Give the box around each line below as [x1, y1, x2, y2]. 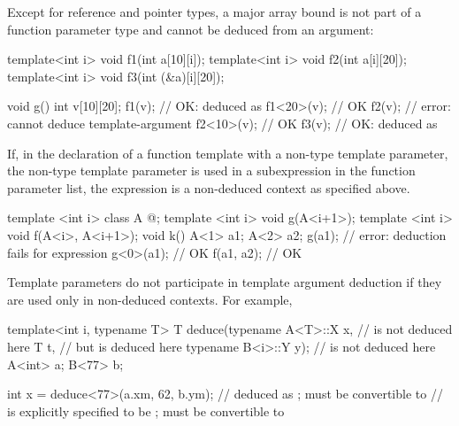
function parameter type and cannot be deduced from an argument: [7, 19, 374, 38]
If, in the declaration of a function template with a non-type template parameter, [7, 143, 448, 162]
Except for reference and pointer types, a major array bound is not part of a [7, 3, 422, 20]
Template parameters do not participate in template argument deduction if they [7, 273, 442, 291]
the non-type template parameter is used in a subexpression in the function [7, 161, 416, 180]
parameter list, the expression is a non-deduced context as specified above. [7, 178, 410, 197]
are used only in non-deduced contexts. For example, [7, 290, 293, 308]
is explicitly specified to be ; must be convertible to [7, 401, 285, 420]
